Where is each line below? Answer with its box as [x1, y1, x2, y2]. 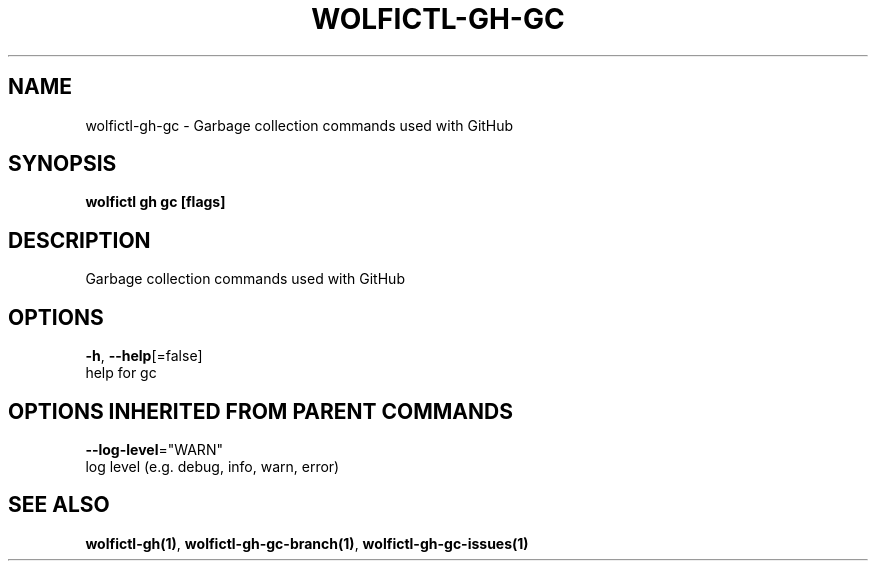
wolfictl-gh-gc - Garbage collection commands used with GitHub [85, 116, 514, 134]
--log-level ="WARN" [85, 440, 223, 458]
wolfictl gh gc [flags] [85, 193, 226, 211]
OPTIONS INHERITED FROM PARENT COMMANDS [8, 398, 513, 424]
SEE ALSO [8, 492, 110, 518]
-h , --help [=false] [85, 347, 203, 365]
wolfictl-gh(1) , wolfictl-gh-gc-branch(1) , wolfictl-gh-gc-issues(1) [85, 534, 529, 552]
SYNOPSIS [8, 151, 117, 177]
